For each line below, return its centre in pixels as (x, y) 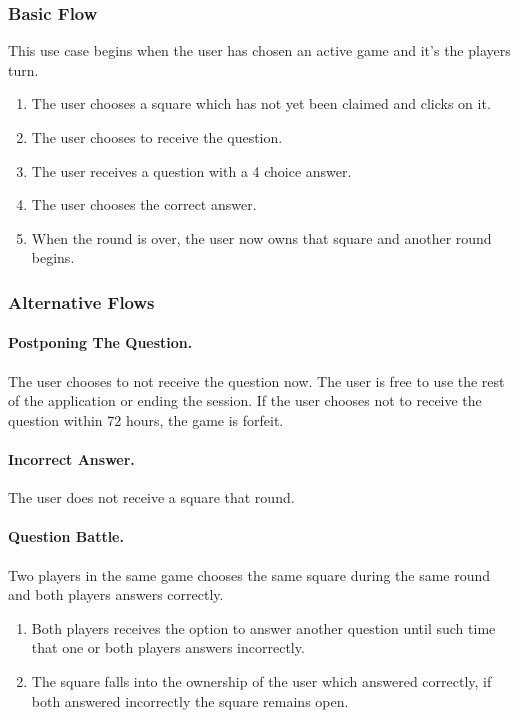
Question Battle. (66, 536)
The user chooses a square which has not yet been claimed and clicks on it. (261, 103)
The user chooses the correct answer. (144, 204)
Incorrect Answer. (71, 458)
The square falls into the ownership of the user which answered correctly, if (261, 680)
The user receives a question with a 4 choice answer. (191, 170)
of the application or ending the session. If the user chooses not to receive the (245, 400)
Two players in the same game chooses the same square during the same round (249, 574)
